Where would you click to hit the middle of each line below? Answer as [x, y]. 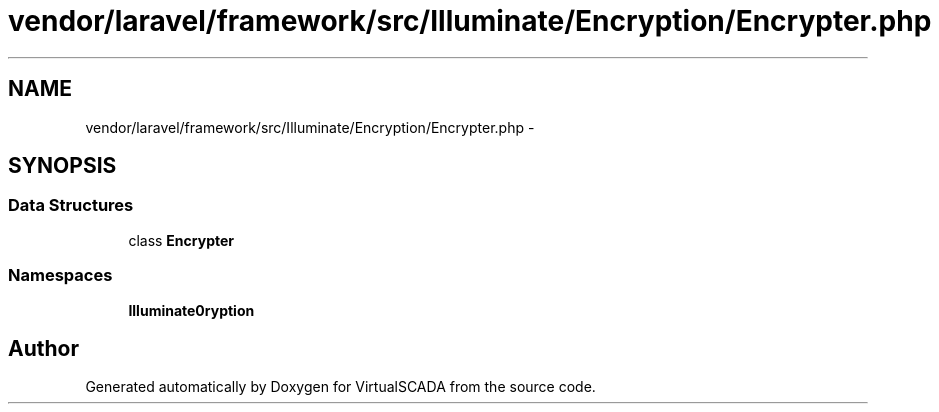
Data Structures [71, 205]
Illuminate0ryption [191, 310]
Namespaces [60, 275]
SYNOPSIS [62, 166]
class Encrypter [181, 240]
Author [43, 348]
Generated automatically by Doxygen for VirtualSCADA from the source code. [340, 387]
